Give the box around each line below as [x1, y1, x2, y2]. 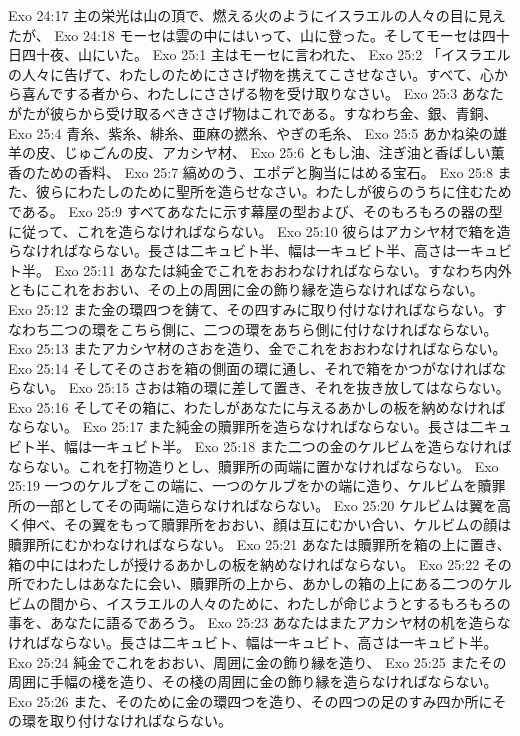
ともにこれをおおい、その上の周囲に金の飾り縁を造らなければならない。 [8, 279, 484, 300]
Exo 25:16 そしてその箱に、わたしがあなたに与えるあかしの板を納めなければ [8, 396, 506, 417]
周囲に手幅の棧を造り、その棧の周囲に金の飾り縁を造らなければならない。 [8, 671, 498, 692]
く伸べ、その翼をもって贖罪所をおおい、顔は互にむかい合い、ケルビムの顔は [8, 514, 512, 535]
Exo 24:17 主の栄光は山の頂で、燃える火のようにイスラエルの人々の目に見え [8, 5, 506, 25]
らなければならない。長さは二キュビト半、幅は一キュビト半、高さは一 [8, 240, 470, 261]
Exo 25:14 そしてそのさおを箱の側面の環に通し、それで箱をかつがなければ [8, 357, 492, 378]
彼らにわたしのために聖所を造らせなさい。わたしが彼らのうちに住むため [35, 181, 512, 202]
